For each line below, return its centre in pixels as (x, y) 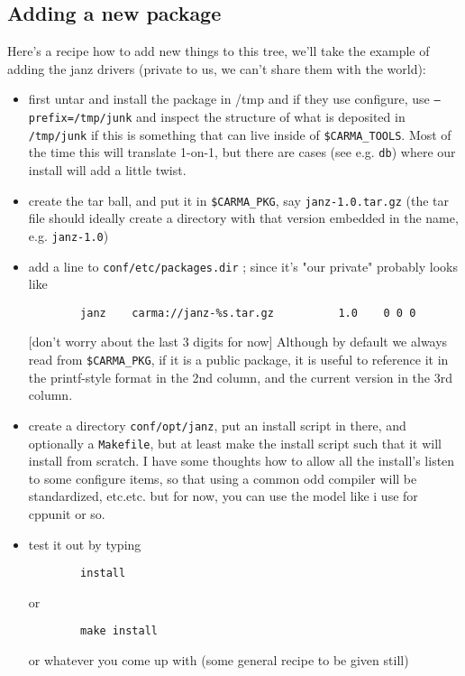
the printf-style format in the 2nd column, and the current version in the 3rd (240, 377)
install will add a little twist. (107, 170)
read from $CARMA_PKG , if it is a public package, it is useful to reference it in (238, 360)
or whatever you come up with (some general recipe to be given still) (219, 660)
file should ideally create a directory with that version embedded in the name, (243, 218)
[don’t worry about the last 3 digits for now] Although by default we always (238, 342)
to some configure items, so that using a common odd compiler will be (223, 478)
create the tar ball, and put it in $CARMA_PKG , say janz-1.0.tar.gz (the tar (238, 200)
